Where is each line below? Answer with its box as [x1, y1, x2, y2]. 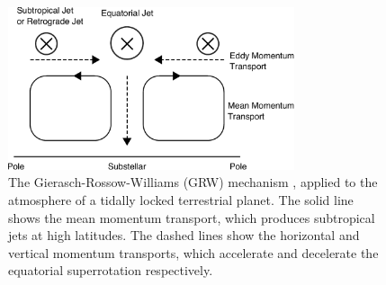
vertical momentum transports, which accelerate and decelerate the [8, 243, 379, 262]
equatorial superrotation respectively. [8, 261, 213, 280]
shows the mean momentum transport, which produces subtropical [8, 208, 375, 227]
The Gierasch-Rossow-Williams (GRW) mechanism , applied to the [8, 173, 378, 191]
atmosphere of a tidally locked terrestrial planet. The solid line [8, 190, 354, 209]
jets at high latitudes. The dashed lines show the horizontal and [8, 226, 360, 245]
